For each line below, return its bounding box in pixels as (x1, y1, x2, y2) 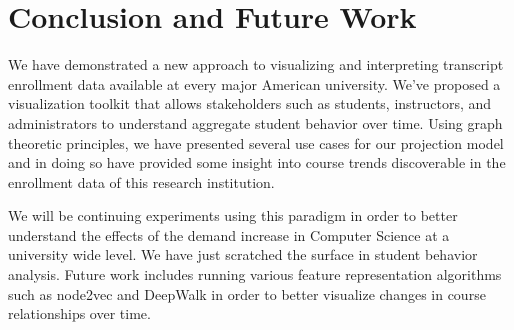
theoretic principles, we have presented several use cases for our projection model (8, 132, 504, 153)
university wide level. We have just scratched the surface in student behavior (8, 244, 478, 265)
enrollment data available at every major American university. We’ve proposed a (8, 73, 501, 94)
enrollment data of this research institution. (8, 171, 275, 192)
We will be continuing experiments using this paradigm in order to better (8, 205, 458, 226)
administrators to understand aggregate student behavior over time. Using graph (8, 112, 503, 133)
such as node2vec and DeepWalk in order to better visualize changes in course (8, 283, 486, 304)
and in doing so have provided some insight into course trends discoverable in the (8, 152, 506, 173)
